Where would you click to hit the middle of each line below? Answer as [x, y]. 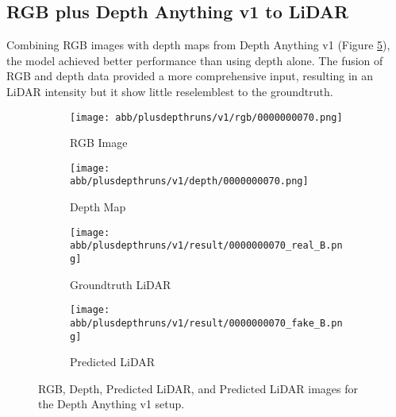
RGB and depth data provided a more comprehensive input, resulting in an [190, 76]
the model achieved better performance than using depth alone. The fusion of [195, 60]
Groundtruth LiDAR [121, 284]
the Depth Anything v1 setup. [111, 404]
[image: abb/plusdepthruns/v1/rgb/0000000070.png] [206, 117]
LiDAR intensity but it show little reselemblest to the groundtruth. [170, 91]
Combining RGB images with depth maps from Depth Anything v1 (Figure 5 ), [198, 45]
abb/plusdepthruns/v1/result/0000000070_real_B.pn [206, 246]
